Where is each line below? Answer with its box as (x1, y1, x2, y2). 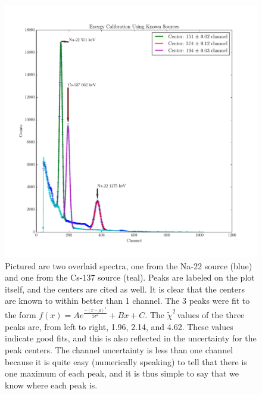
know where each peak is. (5, 378, 98, 391)
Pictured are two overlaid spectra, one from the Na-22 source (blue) (5, 259, 252, 272)
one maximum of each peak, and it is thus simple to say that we (5, 367, 239, 380)
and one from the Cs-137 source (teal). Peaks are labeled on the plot (5, 271, 255, 284)
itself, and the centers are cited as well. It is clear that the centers (5, 282, 245, 295)
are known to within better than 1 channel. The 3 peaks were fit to (5, 294, 250, 307)
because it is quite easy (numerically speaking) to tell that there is (5, 355, 247, 368)
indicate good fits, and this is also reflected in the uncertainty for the (5, 332, 257, 344)
